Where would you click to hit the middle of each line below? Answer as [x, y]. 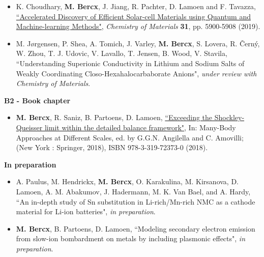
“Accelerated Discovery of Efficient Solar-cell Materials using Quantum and [133, 16]
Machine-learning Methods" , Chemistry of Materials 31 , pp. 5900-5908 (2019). [138, 26]
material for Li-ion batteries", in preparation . [86, 211]
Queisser [29, 127]
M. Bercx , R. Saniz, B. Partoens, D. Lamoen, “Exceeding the [114, 117]
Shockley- [229, 117]
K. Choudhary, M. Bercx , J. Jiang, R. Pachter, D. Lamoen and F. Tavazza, [136, 6]
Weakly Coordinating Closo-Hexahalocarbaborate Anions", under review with [136, 73]
